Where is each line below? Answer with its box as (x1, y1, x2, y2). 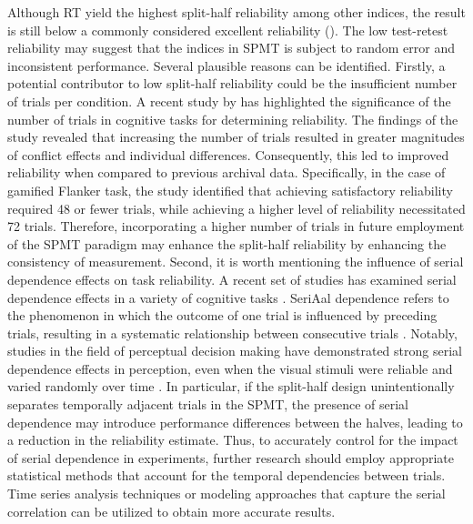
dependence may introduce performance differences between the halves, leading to (7, 412, 463, 431)
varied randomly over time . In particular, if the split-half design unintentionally (7, 377, 455, 396)
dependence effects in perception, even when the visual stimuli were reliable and (7, 358, 453, 378)
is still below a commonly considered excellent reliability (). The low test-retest (7, 20, 448, 39)
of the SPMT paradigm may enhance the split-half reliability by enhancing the (7, 234, 447, 253)
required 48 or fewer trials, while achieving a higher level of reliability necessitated (7, 198, 466, 217)
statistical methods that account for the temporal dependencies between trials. (7, 466, 446, 485)
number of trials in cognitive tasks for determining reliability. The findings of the (7, 109, 458, 128)
